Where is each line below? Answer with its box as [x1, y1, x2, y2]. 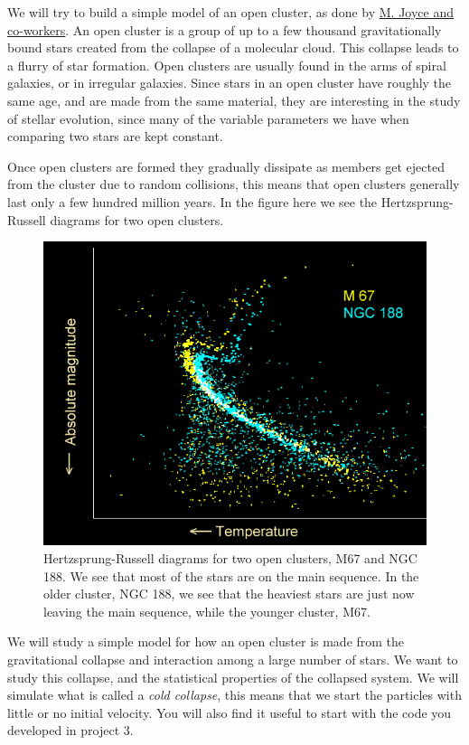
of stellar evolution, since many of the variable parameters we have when [7, 108, 409, 127]
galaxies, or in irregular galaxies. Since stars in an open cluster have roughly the [7, 73, 452, 92]
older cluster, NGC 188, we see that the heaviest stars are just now [43, 584, 415, 603]
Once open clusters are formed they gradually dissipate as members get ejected [7, 156, 445, 175]
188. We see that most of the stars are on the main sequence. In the [43, 566, 419, 585]
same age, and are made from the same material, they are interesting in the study [7, 90, 461, 109]
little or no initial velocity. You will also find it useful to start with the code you [7, 703, 452, 721]
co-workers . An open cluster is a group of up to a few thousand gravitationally [7, 20, 442, 39]
